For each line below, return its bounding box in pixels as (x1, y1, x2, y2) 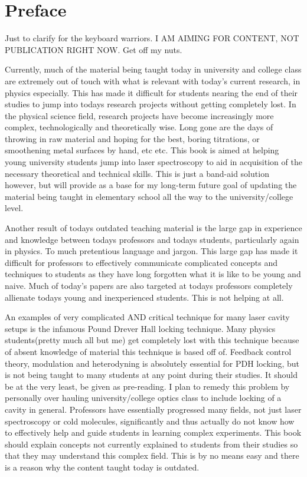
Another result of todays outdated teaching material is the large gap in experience (5, 222, 302, 234)
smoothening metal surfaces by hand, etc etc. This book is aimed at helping (5, 144, 279, 156)
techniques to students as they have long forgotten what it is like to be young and (5, 268, 301, 280)
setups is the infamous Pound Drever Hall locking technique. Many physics (5, 322, 276, 334)
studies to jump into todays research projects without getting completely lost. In (5, 98, 296, 110)
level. (5, 202, 24, 214)
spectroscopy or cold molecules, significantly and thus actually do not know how (5, 415, 295, 427)
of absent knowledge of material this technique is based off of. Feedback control (5, 345, 292, 357)
